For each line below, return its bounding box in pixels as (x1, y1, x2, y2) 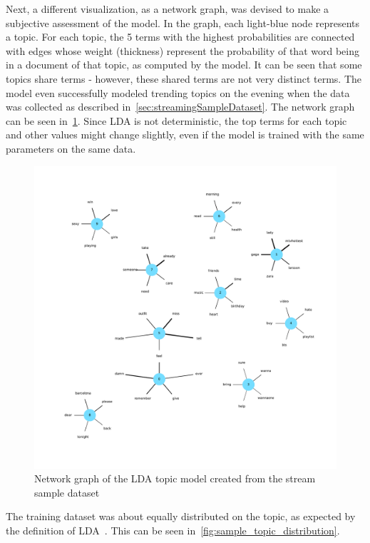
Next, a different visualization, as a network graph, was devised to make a (6, 1, 329, 16)
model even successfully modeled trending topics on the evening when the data (6, 85, 350, 100)
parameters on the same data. (6, 141, 136, 156)
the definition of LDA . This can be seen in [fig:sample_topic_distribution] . (6, 522, 340, 537)
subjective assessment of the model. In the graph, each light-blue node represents (6, 15, 360, 30)
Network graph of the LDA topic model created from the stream (34, 471, 316, 486)
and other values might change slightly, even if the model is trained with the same (6, 127, 364, 142)
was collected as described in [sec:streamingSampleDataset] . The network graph (6, 99, 355, 114)
